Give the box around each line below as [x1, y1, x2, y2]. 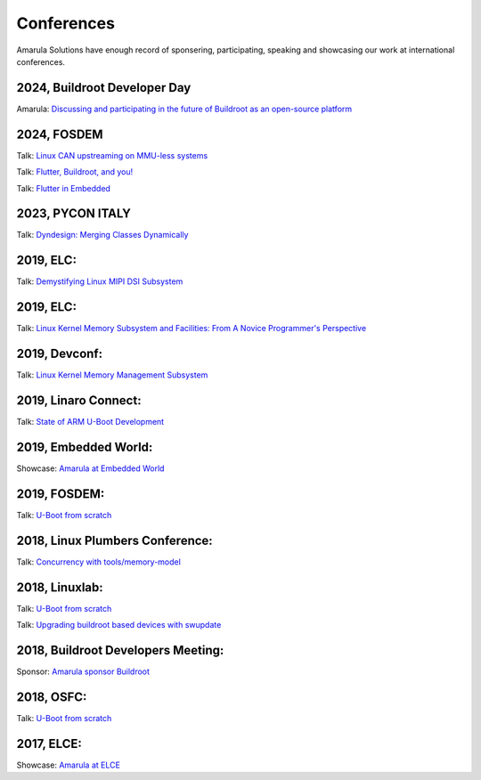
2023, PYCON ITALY [16, 206, 131, 222]
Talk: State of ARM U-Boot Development [16, 417, 165, 427]
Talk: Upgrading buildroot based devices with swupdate [16, 620, 222, 630]
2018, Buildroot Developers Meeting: [16, 642, 224, 658]
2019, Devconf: [16, 346, 102, 362]
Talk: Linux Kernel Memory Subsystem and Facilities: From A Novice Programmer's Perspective [16, 323, 367, 334]
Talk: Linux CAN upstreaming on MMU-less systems [16, 150, 208, 160]
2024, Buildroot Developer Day [16, 80, 192, 95]
